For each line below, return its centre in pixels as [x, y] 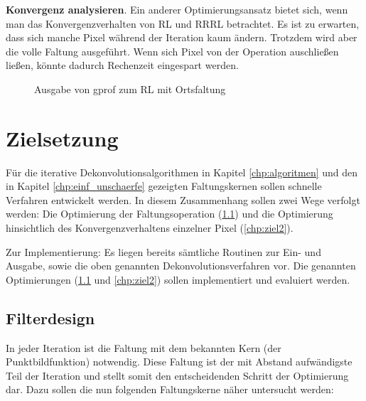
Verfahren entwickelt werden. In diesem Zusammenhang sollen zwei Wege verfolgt [183, 199]
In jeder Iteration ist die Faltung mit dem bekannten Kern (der [144, 347]
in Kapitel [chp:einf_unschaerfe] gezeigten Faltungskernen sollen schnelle [164, 186]
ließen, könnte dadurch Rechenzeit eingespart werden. [122, 65]
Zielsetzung [62, 138]
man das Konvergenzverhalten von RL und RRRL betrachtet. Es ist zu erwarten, [183, 23]
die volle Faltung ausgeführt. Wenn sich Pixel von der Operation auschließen [172, 51]
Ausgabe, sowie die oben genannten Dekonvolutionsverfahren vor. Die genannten [181, 266]
